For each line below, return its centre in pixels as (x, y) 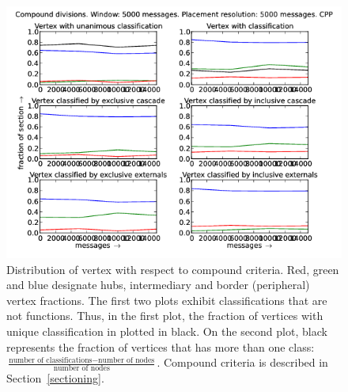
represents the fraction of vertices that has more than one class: (161, 346)
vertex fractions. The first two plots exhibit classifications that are (167, 300)
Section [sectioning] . (55, 377)
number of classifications (51, 360)
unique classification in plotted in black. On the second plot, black (167, 331)
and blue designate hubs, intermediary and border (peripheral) (158, 285)
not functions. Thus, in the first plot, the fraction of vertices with (165, 316)
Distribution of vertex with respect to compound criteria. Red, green (173, 269)
